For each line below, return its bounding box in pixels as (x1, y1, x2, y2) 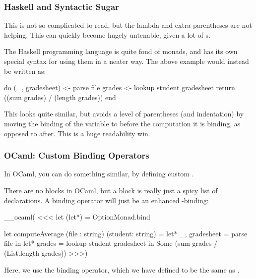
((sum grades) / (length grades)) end (4, 92, 116, 102)
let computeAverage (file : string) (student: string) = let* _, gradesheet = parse (4, 228, 248, 238)
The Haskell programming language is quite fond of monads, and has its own (4, 46, 238, 56)
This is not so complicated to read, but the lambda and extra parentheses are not (4, 20, 252, 30)
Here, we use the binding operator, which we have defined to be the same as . (4, 264, 240, 275)
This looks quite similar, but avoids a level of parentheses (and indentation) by (4, 109, 244, 119)
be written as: (4, 65, 46, 76)
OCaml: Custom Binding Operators (4, 149, 149, 162)
